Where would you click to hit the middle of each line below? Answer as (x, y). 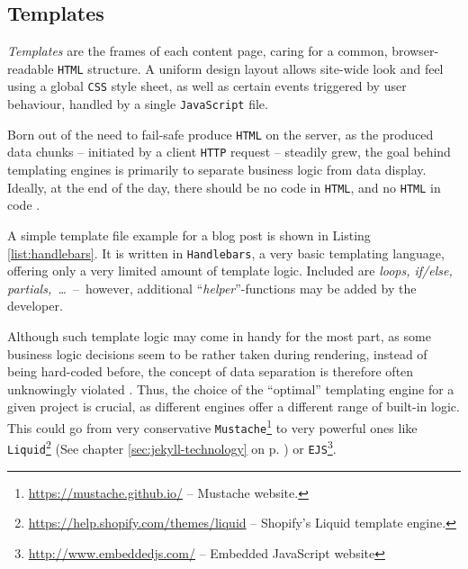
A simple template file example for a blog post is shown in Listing (189, 235)
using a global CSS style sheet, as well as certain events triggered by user (207, 86)
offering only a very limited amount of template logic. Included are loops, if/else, (230, 271)
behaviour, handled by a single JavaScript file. (138, 104)
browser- (415, 51)
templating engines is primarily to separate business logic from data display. (217, 170)
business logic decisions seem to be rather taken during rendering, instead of (217, 353)
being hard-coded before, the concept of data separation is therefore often (211, 371)
